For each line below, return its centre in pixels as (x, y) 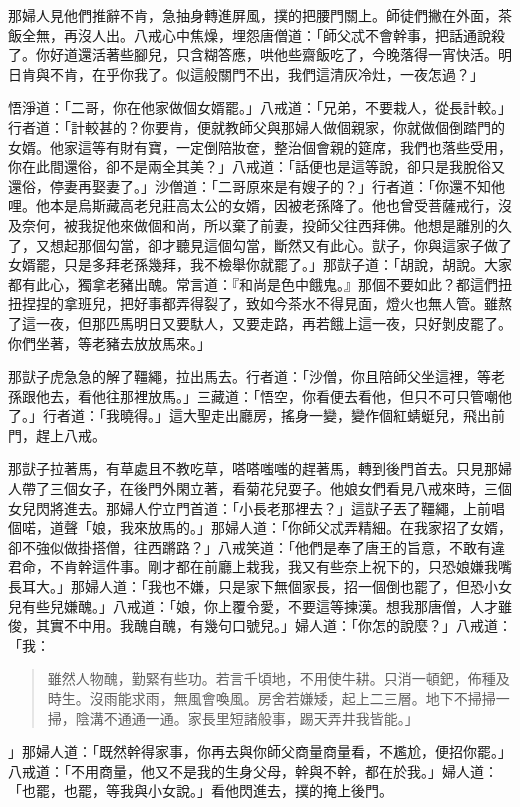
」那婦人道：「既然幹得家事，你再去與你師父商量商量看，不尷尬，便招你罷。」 (260, 751)
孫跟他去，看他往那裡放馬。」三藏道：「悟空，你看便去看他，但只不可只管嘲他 (260, 395)
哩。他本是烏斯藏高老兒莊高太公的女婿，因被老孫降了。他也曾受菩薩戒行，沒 (260, 205)
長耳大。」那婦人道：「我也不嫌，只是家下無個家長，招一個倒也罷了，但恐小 (253, 586)
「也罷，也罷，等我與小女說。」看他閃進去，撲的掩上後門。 (200, 790)
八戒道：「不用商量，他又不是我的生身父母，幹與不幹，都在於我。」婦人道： (253, 770)
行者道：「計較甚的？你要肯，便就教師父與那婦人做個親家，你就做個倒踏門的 (256, 126)
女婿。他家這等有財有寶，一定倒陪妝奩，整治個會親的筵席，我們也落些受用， (260, 146)
